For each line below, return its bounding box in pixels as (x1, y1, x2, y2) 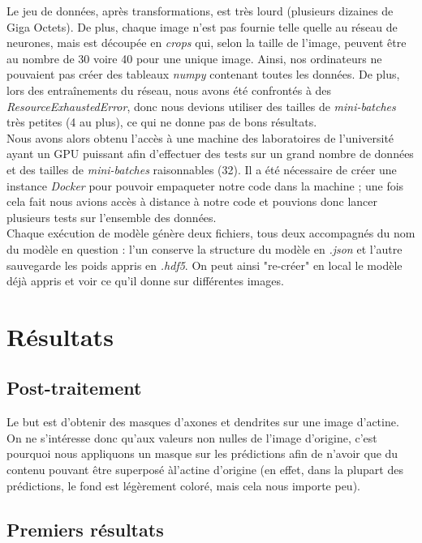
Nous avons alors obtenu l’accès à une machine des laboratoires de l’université (6, 129, 394, 146)
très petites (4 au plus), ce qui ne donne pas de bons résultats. (6, 113, 317, 130)
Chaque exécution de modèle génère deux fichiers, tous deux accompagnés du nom (6, 224, 416, 242)
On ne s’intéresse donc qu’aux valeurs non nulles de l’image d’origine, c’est (6, 429, 377, 446)
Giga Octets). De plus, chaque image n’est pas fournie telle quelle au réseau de (6, 18, 398, 35)
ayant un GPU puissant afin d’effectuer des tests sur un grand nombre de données (6, 145, 414, 162)
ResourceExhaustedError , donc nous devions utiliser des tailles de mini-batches (6, 97, 396, 114)
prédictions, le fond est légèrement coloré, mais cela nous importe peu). (6, 477, 360, 494)
